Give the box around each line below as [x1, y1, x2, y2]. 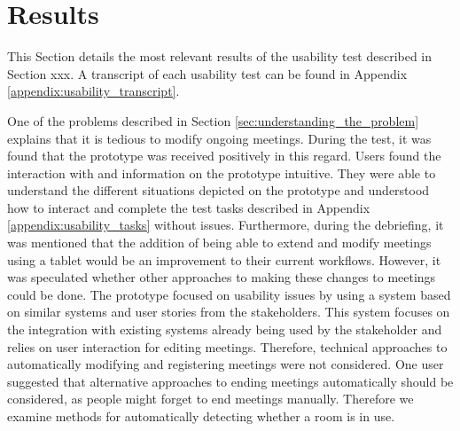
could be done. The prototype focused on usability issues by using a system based [7, 285, 451, 303]
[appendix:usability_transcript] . [7, 82, 180, 100]
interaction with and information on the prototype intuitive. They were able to [7, 163, 436, 182]
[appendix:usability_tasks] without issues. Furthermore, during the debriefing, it [7, 215, 444, 234]
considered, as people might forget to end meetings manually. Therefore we [7, 389, 414, 408]
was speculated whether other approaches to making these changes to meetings [7, 268, 436, 286]
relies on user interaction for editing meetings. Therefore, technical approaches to [7, 337, 448, 356]
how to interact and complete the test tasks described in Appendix [7, 198, 370, 216]
